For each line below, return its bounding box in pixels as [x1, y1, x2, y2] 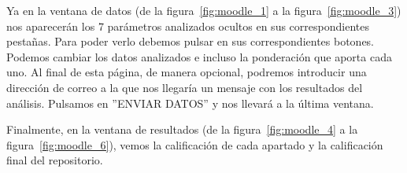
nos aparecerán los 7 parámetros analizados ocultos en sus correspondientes [6, 17, 369, 34]
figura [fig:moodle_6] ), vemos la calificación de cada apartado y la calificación [6, 136, 383, 153]
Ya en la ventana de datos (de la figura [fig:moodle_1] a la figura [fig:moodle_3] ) [6, 2, 401, 18]
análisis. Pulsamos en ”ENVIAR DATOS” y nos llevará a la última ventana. [6, 94, 374, 111]
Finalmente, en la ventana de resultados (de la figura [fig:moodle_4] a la [6, 121, 358, 138]
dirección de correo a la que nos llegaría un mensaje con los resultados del [6, 79, 363, 95]
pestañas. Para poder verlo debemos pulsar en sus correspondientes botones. [6, 33, 375, 50]
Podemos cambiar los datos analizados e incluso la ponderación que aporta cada [6, 48, 392, 64]
